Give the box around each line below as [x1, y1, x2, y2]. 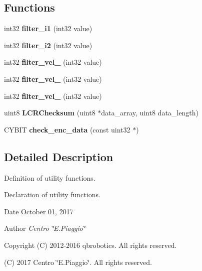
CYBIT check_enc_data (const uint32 [4, 124, 130, 134]
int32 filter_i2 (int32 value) [4, 40, 92, 50]
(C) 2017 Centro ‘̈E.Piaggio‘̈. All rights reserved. [4, 256, 152, 267]
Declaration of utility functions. [4, 189, 100, 200]
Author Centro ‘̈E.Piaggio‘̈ [4, 223, 85, 233]
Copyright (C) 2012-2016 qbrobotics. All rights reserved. [4, 239, 177, 250]
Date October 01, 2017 [4, 206, 73, 216]
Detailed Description [4, 149, 113, 164]
